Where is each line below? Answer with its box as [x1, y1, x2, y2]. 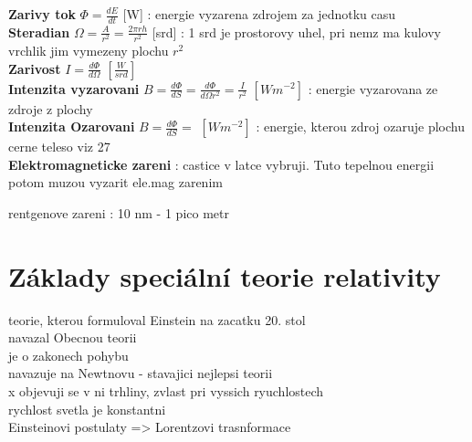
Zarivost [8, 58, 61, 78]
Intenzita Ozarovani [8, 117, 135, 136]
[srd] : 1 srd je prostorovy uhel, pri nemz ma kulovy [152, 22, 441, 41]
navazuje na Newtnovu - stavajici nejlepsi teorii [8, 363, 273, 383]
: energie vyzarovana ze [308, 79, 438, 98]
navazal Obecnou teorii [8, 328, 137, 347]
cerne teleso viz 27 [8, 137, 110, 156]
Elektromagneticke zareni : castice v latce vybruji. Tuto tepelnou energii [8, 154, 435, 174]
